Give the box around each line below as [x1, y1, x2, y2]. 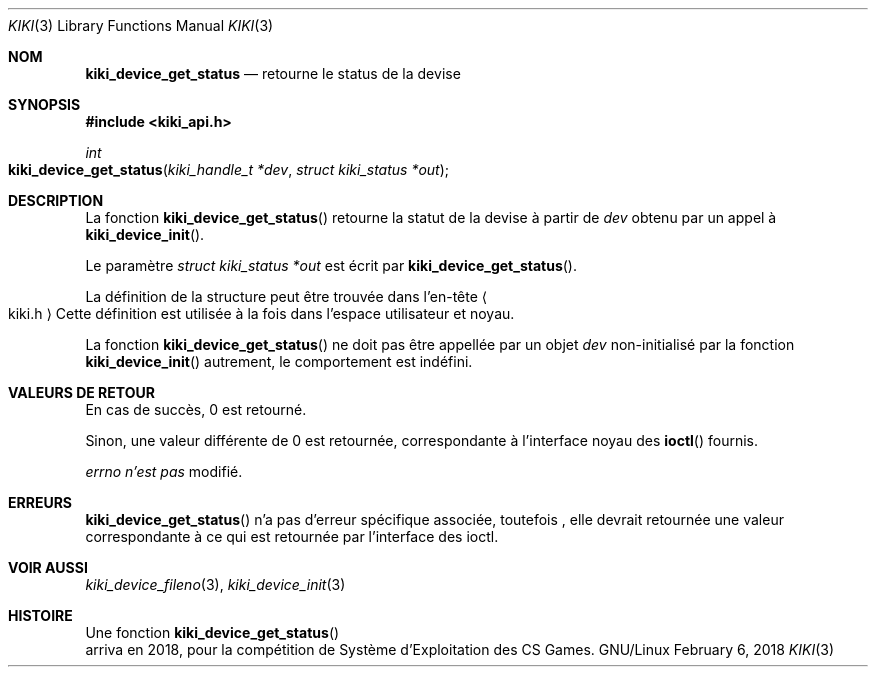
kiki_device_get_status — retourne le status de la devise [85, 65, 461, 82]
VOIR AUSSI [8, 559, 88, 576]
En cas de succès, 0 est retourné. [85, 401, 307, 418]
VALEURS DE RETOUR [8, 384, 155, 401]
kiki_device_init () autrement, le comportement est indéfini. [85, 353, 473, 370]
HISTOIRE [8, 607, 73, 624]
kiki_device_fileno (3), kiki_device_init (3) [85, 576, 346, 593]
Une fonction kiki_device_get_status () [85, 624, 340, 641]
